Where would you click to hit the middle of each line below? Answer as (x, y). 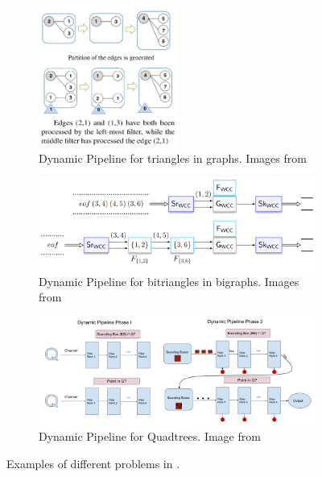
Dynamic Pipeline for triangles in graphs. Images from (173, 158)
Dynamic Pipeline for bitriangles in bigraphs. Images (169, 281)
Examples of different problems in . (93, 463)
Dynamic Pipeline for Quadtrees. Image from (150, 436)
